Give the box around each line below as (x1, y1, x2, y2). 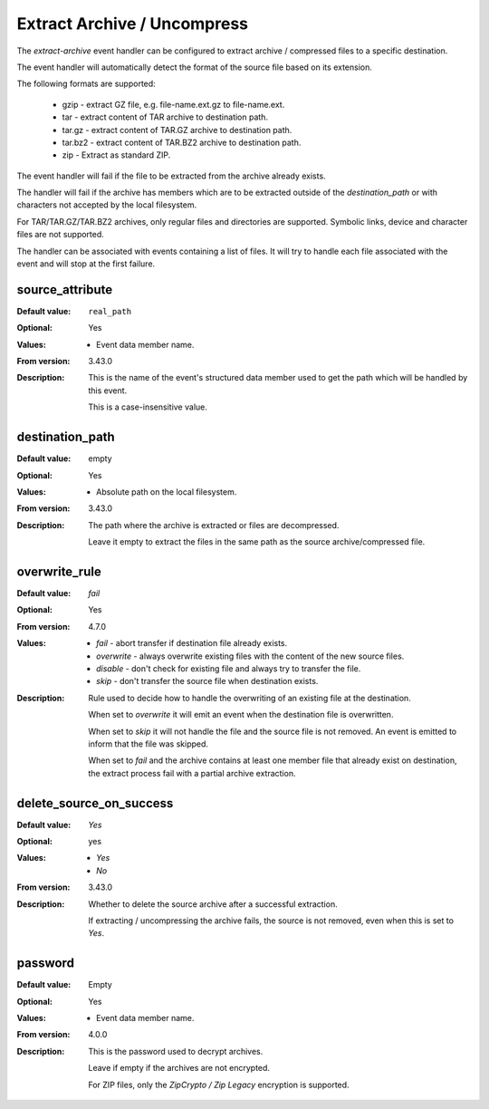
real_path (88, 306, 131, 316)
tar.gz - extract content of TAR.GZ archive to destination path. (62, 124, 292, 135)
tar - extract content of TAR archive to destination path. (62, 111, 269, 122)
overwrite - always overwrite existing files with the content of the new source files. (96, 651, 405, 661)
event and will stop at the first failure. (16, 258, 156, 269)
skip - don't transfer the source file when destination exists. (96, 676, 319, 687)
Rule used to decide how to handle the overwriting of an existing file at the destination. (88, 692, 411, 703)
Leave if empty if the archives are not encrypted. (88, 1063, 271, 1074)
